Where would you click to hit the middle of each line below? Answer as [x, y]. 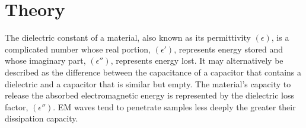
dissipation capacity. [42, 118]
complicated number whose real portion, [78, 49]
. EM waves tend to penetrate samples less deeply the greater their [174, 106]
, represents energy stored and [229, 49]
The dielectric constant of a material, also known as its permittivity [128, 37]
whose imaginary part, [45, 60]
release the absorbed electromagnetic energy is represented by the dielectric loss [149, 95]
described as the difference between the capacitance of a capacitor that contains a [153, 72]
